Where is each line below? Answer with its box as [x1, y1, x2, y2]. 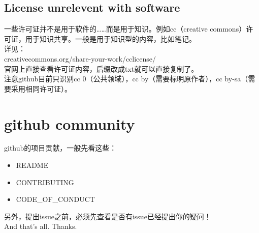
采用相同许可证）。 [11, 83, 72, 94]
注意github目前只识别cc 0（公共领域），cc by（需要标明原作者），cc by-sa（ [4, 73, 248, 84]
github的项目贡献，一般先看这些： [4, 142, 117, 153]
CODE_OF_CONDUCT [16, 194, 95, 205]
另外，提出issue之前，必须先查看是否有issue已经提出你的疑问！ [4, 211, 211, 221]
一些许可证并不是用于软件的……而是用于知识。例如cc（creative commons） [4, 23, 246, 34]
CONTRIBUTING [16, 177, 74, 187]
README [16, 160, 49, 170]
